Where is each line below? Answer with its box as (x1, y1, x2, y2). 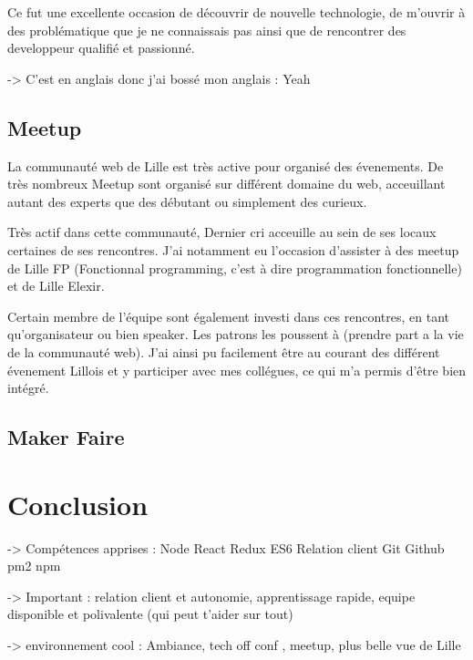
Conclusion (7, 485, 149, 522)
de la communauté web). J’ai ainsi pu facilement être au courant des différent (7, 342, 440, 361)
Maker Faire (7, 423, 125, 451)
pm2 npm (7, 556, 61, 575)
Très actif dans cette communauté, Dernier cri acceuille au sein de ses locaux (7, 222, 437, 242)
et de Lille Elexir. (7, 276, 105, 295)
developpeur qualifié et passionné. (7, 38, 195, 57)
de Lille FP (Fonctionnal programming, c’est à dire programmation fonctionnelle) (7, 258, 462, 277)
